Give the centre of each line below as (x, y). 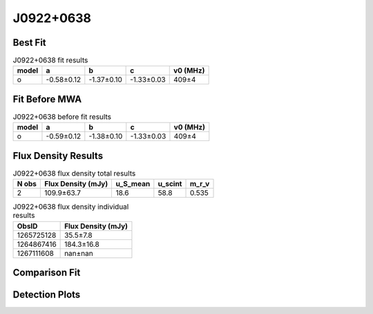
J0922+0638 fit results (50, 60)
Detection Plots (47, 295)
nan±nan (79, 253)
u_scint (170, 184)
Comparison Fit (47, 273)
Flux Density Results (58, 156)
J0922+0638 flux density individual (71, 207)
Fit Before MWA (47, 99)
